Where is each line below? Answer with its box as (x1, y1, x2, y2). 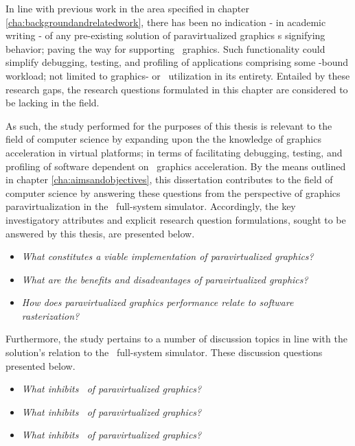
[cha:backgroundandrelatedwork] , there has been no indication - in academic (5, 14, 326, 29)
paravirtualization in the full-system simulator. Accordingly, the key (5, 199, 296, 213)
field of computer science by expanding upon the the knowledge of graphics (5, 132, 321, 146)
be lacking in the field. (5, 95, 100, 110)
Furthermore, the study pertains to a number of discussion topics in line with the (5, 331, 347, 346)
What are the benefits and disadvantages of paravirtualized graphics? (21, 272, 308, 286)
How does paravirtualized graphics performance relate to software (21, 295, 294, 309)
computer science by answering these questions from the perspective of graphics (5, 185, 341, 200)
